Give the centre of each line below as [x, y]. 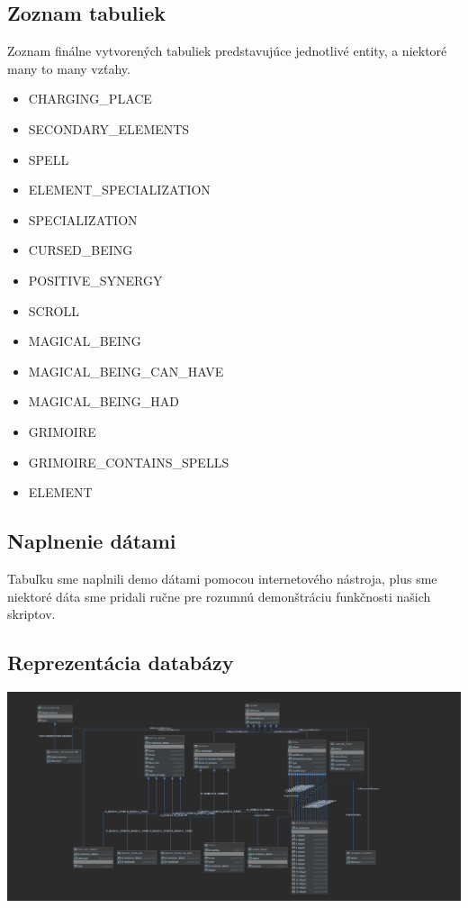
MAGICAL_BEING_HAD [103, 401]
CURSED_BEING [81, 250]
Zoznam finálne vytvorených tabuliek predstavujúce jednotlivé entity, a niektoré [227, 51]
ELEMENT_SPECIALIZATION [119, 190]
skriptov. [31, 614]
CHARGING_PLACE [90, 99]
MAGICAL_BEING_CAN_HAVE [126, 371]
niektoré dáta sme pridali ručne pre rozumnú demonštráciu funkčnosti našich [219, 596]
